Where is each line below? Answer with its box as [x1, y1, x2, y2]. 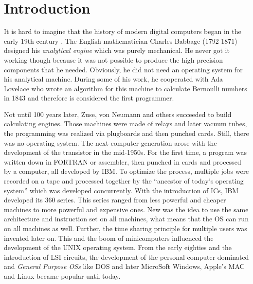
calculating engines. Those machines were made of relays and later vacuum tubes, [4, 118, 247, 129]
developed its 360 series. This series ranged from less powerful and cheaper [4, 195, 226, 205]
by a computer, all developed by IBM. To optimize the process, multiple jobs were [4, 166, 249, 176]
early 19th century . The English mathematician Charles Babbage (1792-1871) [4, 35, 237, 46]
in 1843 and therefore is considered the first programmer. [4, 93, 174, 103]
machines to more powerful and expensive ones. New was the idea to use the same [4, 204, 249, 214]
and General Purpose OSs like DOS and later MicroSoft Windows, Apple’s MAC [4, 261, 245, 271]
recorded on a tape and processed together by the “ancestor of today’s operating [4, 176, 244, 186]
